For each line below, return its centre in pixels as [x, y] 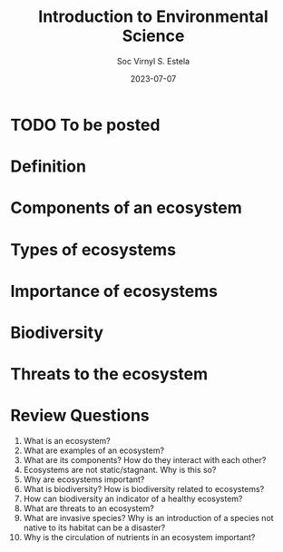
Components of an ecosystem [127, 208]
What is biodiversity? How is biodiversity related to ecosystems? [144, 489]
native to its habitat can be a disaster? [94, 527]
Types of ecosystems [93, 249]
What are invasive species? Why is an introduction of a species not [149, 518]
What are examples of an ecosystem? [94, 450]
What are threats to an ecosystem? [89, 508]
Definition [49, 167]
